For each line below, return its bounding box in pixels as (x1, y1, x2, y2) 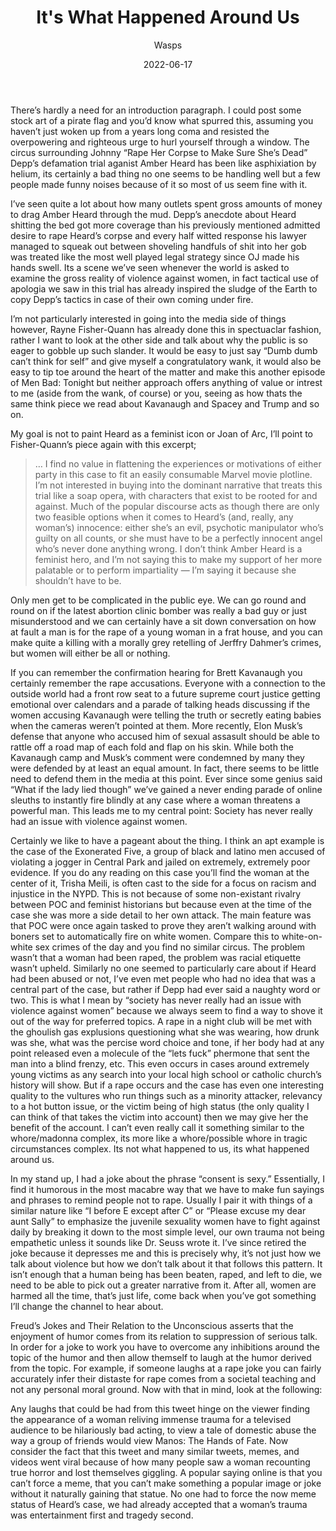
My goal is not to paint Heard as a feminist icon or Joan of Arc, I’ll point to (10, 427, 313, 440)
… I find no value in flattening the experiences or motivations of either (34, 457, 322, 470)
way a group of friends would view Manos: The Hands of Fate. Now (10, 1434, 289, 1446)
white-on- (281, 930, 323, 942)
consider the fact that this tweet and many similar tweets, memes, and (10, 1445, 300, 1457)
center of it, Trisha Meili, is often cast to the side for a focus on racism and (10, 877, 317, 889)
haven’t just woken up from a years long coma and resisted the (10, 125, 270, 137)
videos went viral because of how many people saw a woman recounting (10, 1456, 311, 1468)
